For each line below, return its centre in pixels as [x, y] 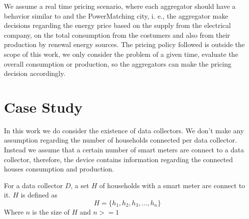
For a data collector [34, 185]
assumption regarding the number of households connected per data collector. [121, 140]
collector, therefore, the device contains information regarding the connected [118, 159]
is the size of [51, 212]
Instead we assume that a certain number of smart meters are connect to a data [124, 150]
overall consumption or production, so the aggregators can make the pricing [118, 63]
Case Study [43, 107]
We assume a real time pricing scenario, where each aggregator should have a [120, 6]
